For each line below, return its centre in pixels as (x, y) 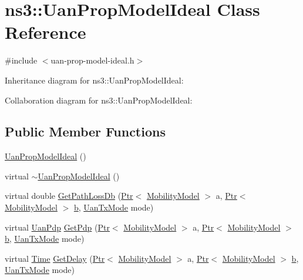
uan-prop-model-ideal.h (92, 60)
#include (21, 60)
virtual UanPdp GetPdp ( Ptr (57, 227)
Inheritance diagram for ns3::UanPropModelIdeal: (94, 80)
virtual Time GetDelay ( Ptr (55, 258)
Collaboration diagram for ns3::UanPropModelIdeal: (99, 100)
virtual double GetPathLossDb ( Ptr (69, 196)
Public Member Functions (85, 131)
